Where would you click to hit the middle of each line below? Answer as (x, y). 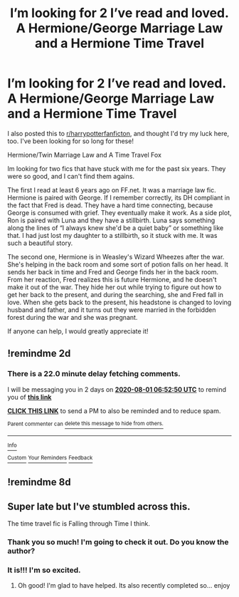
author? (21, 551)
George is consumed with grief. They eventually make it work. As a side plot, (120, 212)
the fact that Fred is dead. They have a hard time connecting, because (110, 205)
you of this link (30, 397)
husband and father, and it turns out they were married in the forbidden (112, 310)
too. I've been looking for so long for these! (70, 141)
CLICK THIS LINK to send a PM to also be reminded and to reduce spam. (114, 410)
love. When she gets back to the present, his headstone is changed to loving (119, 302)
